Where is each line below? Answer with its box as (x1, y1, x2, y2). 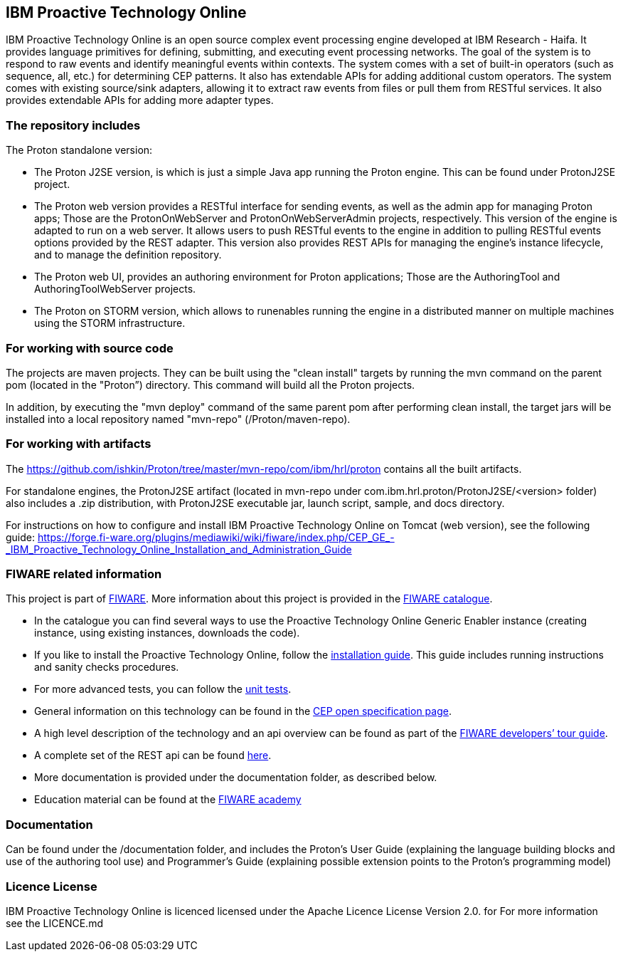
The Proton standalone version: (6, 144, 153, 157)
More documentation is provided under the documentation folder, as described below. (34, 771, 437, 784)
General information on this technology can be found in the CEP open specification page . (34, 705, 452, 718)
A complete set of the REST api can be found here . (34, 749, 272, 762)
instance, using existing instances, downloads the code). (34, 627, 300, 639)
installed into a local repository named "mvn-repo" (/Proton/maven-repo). (6, 412, 351, 425)
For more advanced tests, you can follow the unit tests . (34, 683, 292, 696)
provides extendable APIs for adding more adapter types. (6, 94, 274, 107)
